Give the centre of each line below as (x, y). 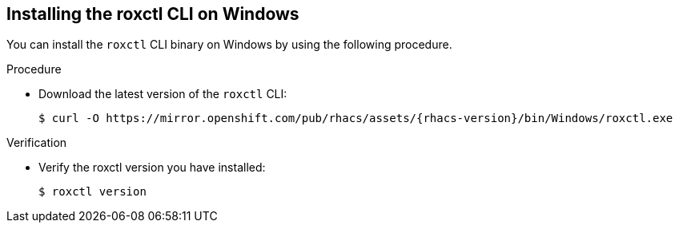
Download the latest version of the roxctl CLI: (163, 94)
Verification (37, 143)
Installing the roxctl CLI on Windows (153, 14)
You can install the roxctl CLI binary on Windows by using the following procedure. (229, 45)
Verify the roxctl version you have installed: (152, 168)
